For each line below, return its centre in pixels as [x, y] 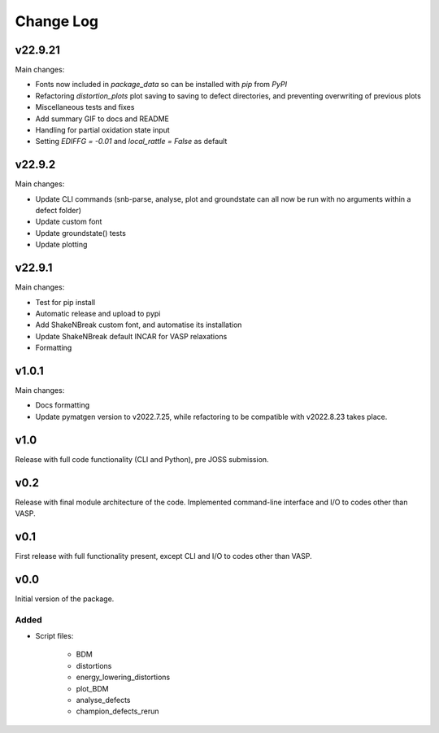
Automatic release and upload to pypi [98, 313]
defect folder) [58, 211]
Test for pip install [65, 302]
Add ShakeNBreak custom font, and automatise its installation [139, 325]
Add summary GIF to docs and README [102, 119]
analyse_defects [103, 700]
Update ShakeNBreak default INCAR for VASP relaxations [131, 336]
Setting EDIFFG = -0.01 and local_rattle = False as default [131, 142]
